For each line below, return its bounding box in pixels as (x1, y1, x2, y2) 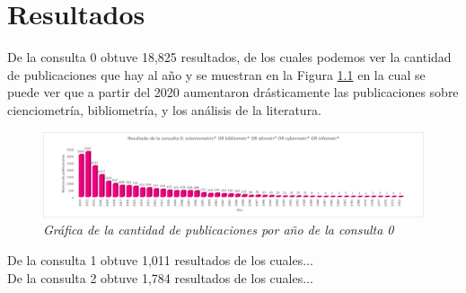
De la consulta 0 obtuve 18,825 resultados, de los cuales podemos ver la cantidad (7, 48, 452, 67)
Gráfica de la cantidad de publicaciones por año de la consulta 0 (43, 220, 394, 239)
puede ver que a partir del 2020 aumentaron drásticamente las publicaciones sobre (7, 83, 459, 102)
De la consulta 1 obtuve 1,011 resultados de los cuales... (7, 250, 313, 269)
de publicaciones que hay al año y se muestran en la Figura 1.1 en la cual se (7, 65, 426, 84)
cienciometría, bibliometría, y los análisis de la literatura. (7, 100, 322, 119)
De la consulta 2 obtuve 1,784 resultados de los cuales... (7, 268, 313, 287)
